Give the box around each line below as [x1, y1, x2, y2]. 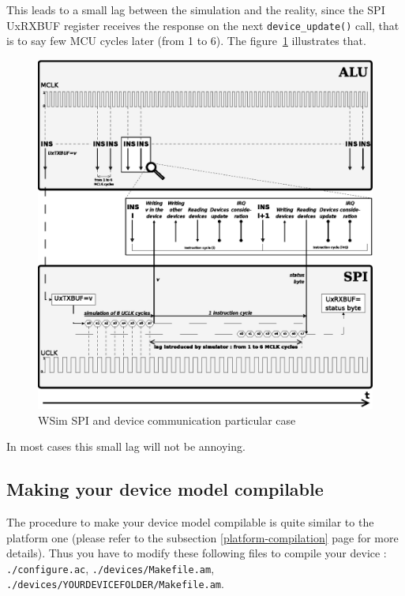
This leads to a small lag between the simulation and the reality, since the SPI [6, 2, 385, 17]
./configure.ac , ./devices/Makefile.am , [6, 560, 215, 576]
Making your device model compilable [6, 477, 324, 501]
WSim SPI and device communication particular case [38, 411, 296, 428]
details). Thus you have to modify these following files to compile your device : [6, 545, 387, 561]
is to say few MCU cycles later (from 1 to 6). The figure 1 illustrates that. [6, 32, 366, 49]
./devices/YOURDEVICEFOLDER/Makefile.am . [6, 575, 224, 592]
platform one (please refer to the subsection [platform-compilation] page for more [6, 529, 399, 545]
